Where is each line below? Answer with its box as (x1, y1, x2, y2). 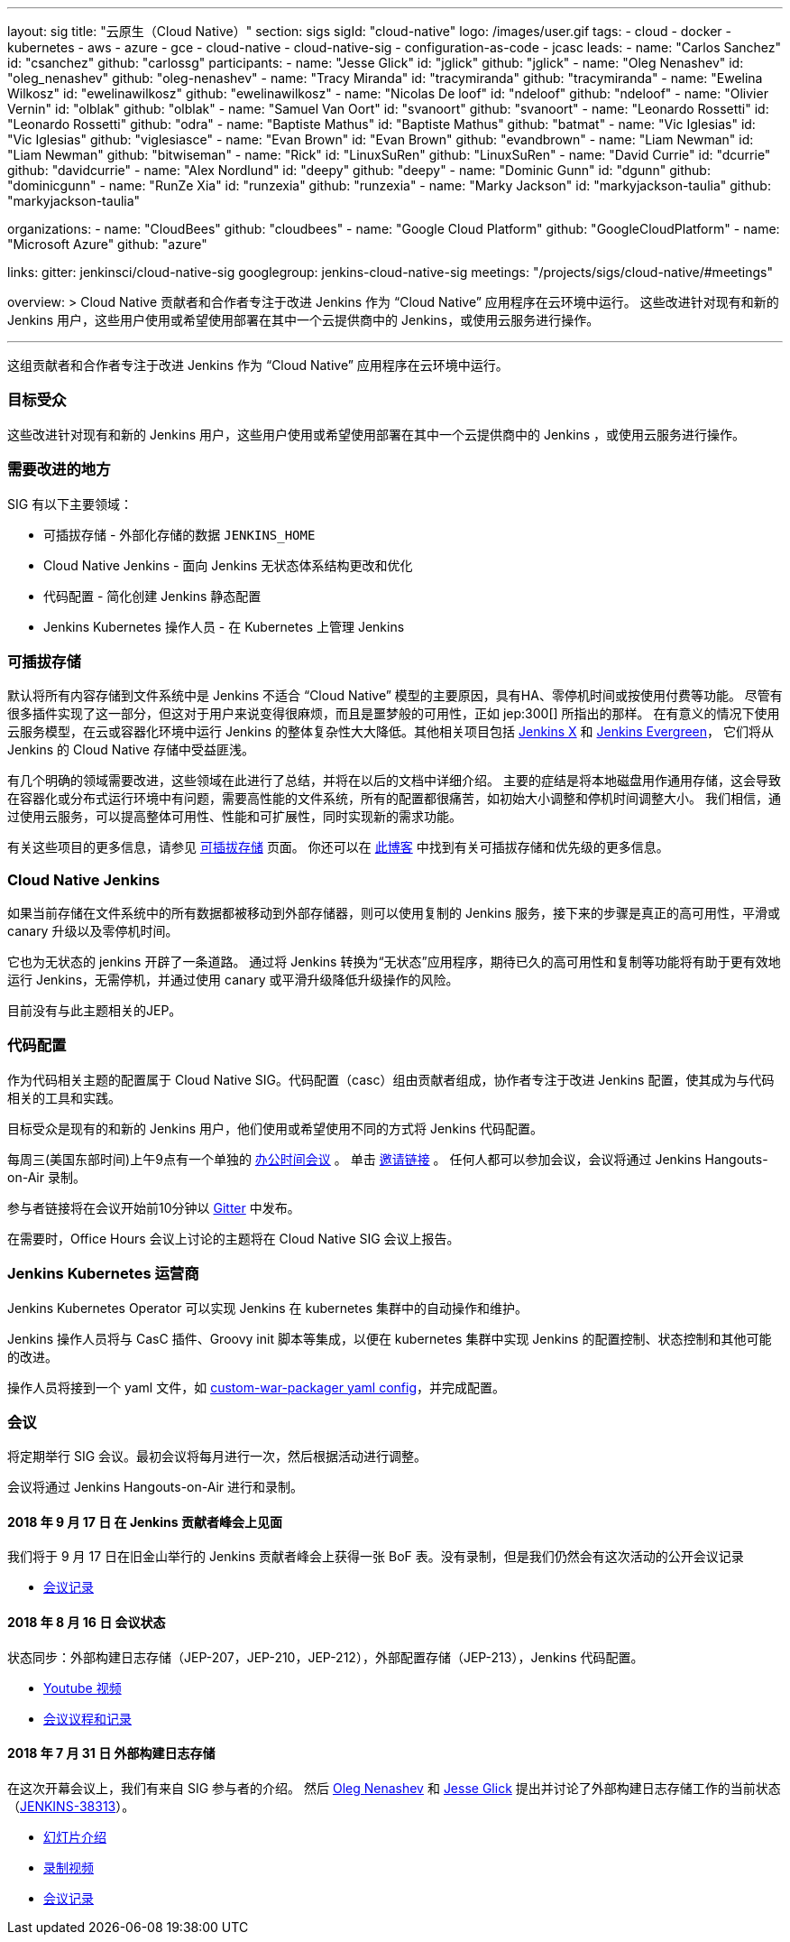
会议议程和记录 (43, 1710, 132, 1726)
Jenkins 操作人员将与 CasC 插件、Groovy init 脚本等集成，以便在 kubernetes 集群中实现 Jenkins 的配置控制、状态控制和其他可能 (7, 1330, 772, 1346)
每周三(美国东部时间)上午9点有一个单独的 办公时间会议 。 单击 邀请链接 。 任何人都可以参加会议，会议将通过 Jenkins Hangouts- (7, 1151, 768, 1167)
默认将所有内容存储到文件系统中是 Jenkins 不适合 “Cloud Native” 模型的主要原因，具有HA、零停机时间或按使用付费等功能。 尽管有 (7, 688, 783, 704)
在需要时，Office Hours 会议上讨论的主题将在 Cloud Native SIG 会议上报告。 (7, 1230, 460, 1246)
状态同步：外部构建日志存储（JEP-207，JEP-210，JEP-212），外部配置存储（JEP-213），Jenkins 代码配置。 (7, 1649, 644, 1665)
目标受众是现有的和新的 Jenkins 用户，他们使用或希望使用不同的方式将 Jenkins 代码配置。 (7, 1120, 544, 1136)
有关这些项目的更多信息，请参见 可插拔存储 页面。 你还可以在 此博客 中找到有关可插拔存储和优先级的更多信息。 (7, 839, 669, 855)
